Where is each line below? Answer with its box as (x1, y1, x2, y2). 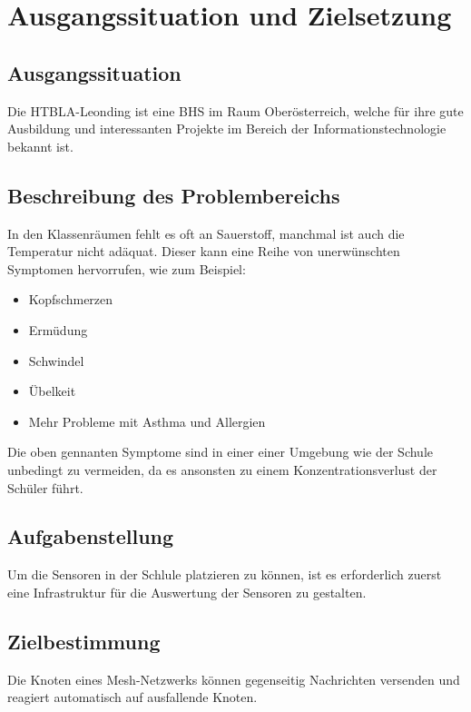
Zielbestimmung (7, 627, 161, 655)
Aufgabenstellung (7, 522, 174, 550)
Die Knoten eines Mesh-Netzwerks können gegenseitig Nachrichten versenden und (7, 669, 460, 688)
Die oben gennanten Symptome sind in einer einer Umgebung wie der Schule (7, 442, 433, 461)
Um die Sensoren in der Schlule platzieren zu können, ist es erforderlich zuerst (7, 565, 442, 584)
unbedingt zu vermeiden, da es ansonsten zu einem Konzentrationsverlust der (7, 460, 437, 479)
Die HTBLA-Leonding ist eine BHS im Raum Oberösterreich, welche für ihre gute (7, 101, 464, 120)
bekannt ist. (7, 136, 74, 155)
